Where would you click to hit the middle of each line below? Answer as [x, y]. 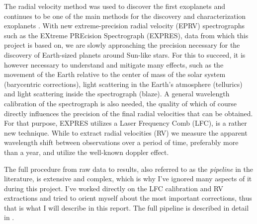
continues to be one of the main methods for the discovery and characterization [125, 16]
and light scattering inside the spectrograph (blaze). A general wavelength [117, 94]
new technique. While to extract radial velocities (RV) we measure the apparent [126, 132]
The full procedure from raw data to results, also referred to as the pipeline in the [128, 169]
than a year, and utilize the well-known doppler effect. [86, 152]
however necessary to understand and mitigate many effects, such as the [114, 64]
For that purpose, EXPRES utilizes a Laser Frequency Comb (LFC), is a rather [126, 123]
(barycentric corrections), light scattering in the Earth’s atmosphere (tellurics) [123, 84]
